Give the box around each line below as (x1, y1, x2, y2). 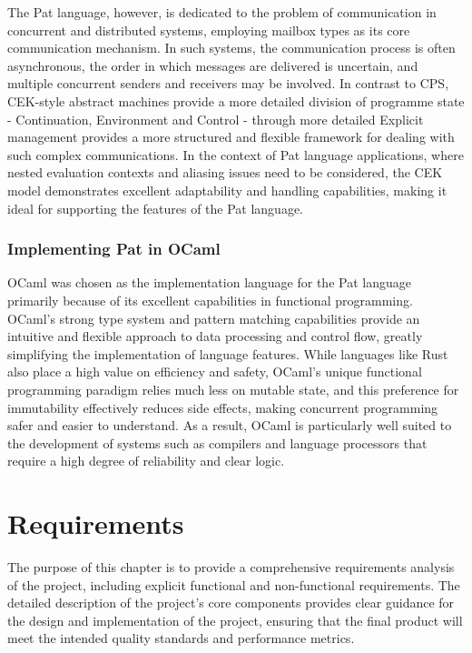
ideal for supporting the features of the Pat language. (7, 198, 304, 217)
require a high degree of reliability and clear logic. (7, 451, 285, 470)
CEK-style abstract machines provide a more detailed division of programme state (7, 91, 465, 110)
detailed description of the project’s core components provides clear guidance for (7, 593, 455, 612)
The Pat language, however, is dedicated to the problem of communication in (7, 3, 437, 21)
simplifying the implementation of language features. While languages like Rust (7, 344, 448, 363)
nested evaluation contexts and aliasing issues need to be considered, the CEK (7, 163, 443, 182)
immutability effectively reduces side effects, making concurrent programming (7, 397, 438, 417)
